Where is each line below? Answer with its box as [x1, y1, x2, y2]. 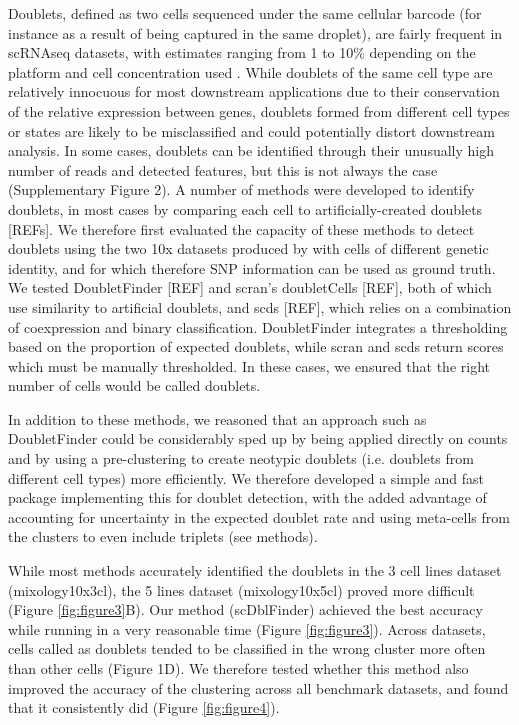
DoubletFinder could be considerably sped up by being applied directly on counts [8, 428, 508, 449]
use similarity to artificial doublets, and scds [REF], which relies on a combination [8, 296, 512, 317]
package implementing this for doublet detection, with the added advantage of [8, 487, 487, 508]
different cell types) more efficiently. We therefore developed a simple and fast [8, 467, 484, 488]
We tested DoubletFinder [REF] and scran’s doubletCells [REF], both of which [8, 277, 492, 298]
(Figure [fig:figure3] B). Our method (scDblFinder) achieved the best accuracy [8, 599, 483, 620]
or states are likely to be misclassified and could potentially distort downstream [8, 120, 495, 141]
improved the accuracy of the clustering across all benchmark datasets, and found [8, 677, 509, 698]
